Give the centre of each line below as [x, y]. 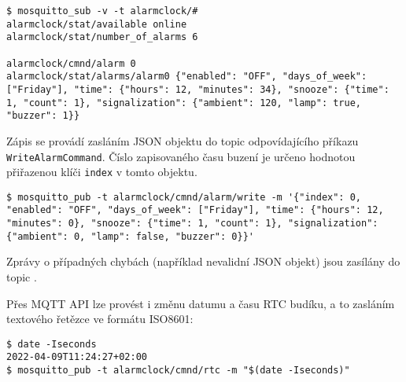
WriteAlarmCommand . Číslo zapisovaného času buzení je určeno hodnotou [181, 156]
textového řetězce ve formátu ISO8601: [100, 319]
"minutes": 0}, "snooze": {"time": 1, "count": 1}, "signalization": [192, 224]
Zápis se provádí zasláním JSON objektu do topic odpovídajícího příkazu [183, 140]
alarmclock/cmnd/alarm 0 [71, 63]
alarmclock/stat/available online [97, 24]
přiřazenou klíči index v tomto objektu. [102, 172]
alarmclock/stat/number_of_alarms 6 [102, 37]
